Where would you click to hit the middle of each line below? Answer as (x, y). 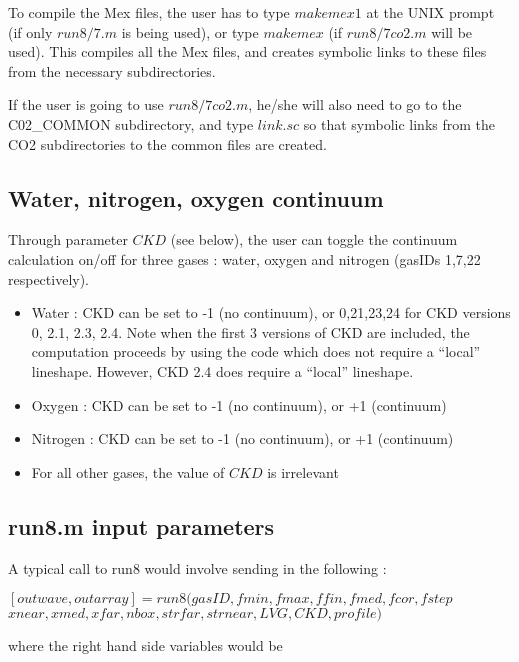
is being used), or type (190, 31)
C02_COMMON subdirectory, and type (131, 123)
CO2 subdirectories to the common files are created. (167, 143)
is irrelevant (303, 471)
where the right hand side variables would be (145, 645)
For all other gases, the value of (128, 471)
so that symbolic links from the (399, 123)
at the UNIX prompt (430, 12)
